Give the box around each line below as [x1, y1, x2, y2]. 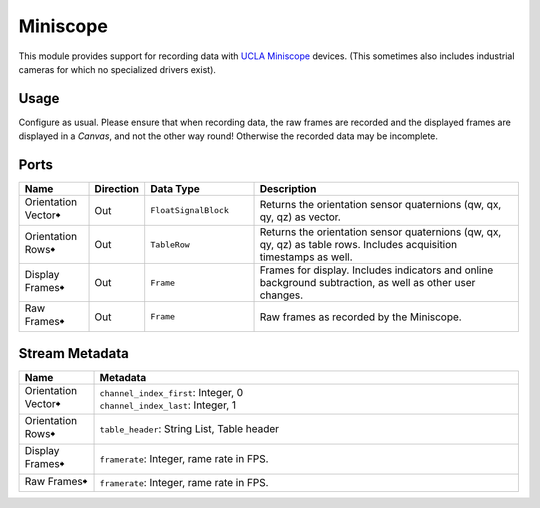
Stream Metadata [18, 345, 129, 362]
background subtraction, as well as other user [259, 276, 476, 290]
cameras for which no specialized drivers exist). [18, 63, 217, 75]
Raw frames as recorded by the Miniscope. [259, 310, 462, 324]
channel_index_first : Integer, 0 [99, 386, 244, 400]
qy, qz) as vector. [259, 210, 342, 224]
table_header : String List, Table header [99, 422, 280, 436]
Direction [94, 182, 140, 196]
